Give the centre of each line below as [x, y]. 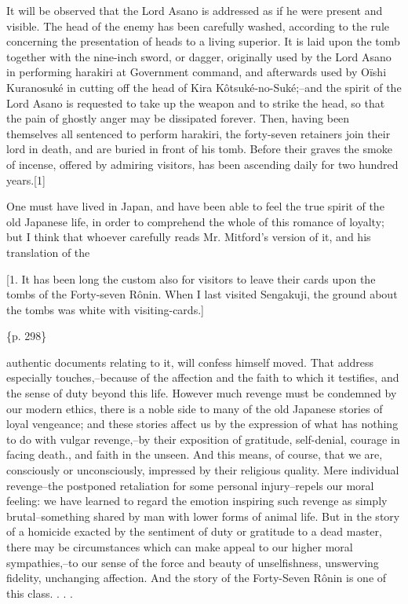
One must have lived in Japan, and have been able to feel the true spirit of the [195, 206]
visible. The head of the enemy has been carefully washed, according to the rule [198, 26]
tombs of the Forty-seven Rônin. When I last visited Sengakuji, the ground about [202, 294]
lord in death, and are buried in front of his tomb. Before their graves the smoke [199, 149]
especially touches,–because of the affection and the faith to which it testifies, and [203, 377]
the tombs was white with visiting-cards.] [105, 309]
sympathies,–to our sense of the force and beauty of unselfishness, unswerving [193, 562]
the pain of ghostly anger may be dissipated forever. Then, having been [178, 118]
